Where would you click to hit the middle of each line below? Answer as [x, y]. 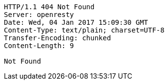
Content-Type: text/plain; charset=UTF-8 [84, 30]
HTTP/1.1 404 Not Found [49, 7]
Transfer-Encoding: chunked [58, 38]
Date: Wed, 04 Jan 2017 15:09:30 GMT [76, 22]
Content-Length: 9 [39, 46]
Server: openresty [39, 15]
